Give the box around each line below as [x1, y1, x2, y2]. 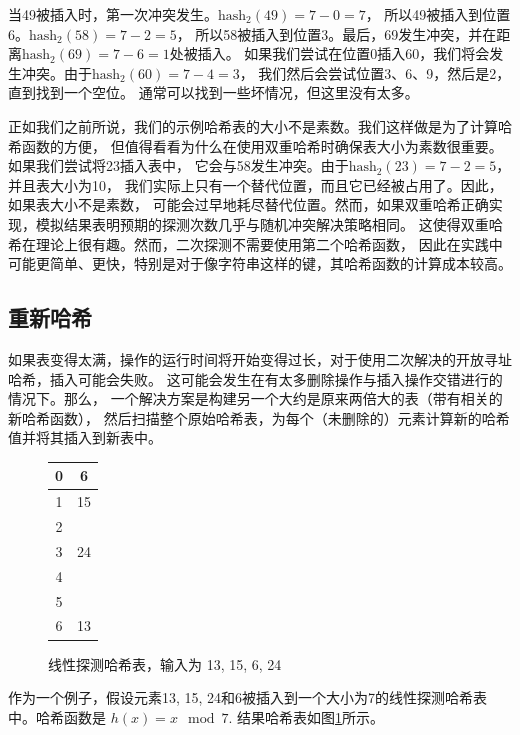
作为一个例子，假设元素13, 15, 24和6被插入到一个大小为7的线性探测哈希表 [8, 687, 488, 708]
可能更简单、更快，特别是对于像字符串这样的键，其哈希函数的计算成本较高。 [8, 253, 512, 274]
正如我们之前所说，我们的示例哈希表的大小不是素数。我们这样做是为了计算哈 [8, 115, 512, 136]
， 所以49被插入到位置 [365, 4, 511, 24]
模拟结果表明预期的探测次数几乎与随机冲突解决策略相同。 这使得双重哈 [35, 213, 503, 234]
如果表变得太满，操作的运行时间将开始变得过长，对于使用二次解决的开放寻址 [8, 348, 512, 369]
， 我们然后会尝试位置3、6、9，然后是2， [239, 62, 511, 83]
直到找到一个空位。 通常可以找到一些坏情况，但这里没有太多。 [8, 82, 419, 103]
